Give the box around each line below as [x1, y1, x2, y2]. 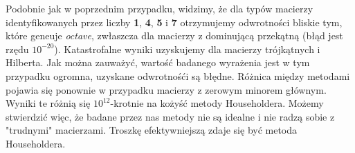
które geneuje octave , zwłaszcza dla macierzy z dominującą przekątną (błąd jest [6, 28, 343, 43]
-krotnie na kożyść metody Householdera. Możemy [110, 96, 324, 110]
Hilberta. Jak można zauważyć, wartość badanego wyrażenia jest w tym [6, 55, 310, 70]
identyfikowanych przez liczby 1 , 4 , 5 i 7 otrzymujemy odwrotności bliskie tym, [6, 14, 343, 29]
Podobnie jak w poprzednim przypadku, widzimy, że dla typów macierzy [6, 1, 313, 15]
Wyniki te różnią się [6, 96, 91, 110]
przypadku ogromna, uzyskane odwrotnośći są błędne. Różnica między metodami [6, 68, 350, 83]
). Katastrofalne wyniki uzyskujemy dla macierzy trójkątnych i [54, 41, 320, 56]
